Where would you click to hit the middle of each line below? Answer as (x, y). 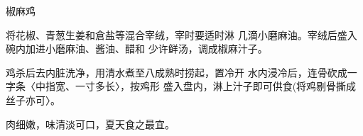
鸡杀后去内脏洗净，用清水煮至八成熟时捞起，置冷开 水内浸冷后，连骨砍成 (177, 72)
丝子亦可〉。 (33, 100)
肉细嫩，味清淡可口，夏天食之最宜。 (90, 124)
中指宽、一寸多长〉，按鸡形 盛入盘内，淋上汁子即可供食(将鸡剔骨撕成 (196, 86)
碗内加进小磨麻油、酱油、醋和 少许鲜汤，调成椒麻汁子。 (137, 49)
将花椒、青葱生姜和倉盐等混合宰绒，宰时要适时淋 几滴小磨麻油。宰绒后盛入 (181, 34)
